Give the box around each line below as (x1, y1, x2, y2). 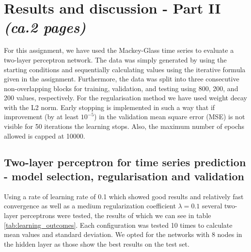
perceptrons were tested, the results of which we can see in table (20, 210, 211, 220)
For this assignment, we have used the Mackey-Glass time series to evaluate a (4, 45, 234, 55)
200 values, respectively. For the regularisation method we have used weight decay (4, 93, 247, 103)
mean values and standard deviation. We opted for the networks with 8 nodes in (4, 229, 242, 239)
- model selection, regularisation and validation (4, 169, 244, 184)
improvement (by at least (4, 111, 79, 122)
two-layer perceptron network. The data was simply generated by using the (4, 54, 227, 64)
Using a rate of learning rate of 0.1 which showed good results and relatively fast (4, 191, 244, 201)
